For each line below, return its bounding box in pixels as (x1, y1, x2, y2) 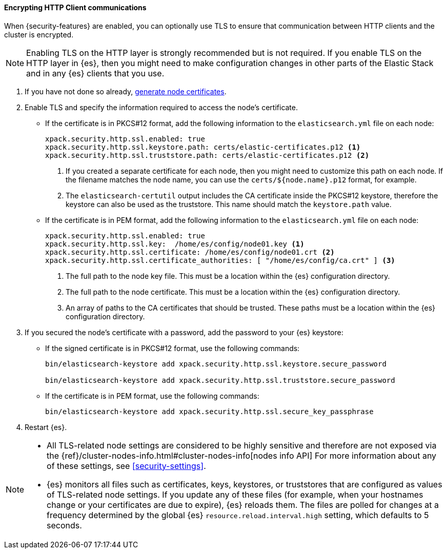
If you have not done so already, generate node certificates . (25, 87, 227, 96)
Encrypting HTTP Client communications (4, 3, 147, 12)
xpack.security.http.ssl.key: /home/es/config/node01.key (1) (45, 239, 304, 248)
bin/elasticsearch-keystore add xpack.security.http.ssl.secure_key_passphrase (45, 407, 374, 416)
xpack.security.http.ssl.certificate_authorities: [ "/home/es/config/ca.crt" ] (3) (45, 256, 395, 264)
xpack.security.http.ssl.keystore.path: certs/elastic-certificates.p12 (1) (45, 142, 361, 151)
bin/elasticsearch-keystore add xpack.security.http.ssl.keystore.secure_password (45, 359, 387, 368)
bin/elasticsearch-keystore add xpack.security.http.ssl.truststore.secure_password (45, 376, 395, 384)
